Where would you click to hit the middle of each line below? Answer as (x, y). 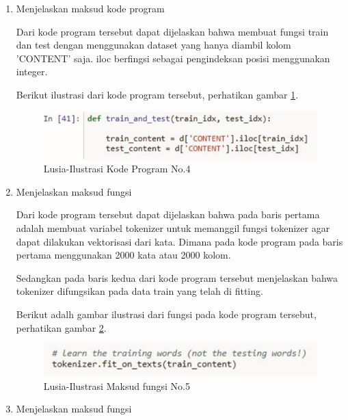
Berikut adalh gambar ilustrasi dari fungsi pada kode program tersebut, (166, 314)
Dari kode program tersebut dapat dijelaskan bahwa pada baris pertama (168, 214)
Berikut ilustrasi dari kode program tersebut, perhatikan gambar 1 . (157, 94)
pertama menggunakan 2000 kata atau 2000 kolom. (123, 255)
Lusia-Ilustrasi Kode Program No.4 (117, 169)
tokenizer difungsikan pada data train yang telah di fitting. (139, 291)
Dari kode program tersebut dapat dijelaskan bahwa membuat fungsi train (172, 31)
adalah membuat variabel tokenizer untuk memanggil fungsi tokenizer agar (173, 228)
